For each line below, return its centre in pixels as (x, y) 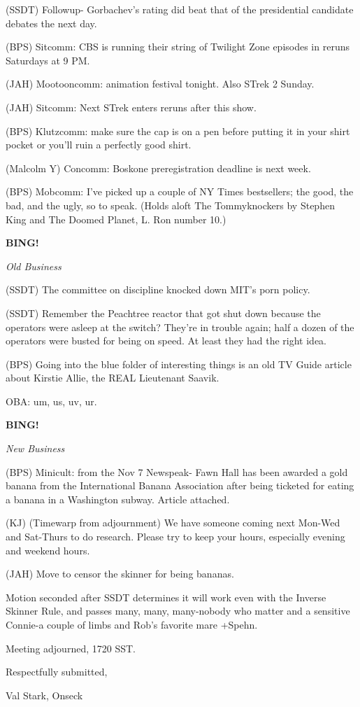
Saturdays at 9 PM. (48, 60)
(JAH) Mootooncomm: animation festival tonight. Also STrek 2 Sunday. (160, 84)
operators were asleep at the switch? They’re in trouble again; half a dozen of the (180, 327)
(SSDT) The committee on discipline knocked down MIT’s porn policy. (158, 289)
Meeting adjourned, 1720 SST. (71, 648)
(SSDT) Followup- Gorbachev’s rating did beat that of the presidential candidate (180, 9)
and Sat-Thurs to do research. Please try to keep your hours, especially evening (175, 537)
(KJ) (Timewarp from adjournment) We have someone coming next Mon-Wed (173, 523)
